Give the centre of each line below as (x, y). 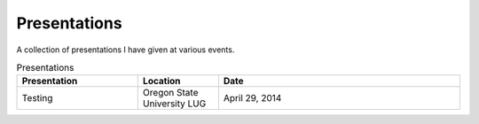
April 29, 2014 (252, 98)
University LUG (174, 104)
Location (161, 81)
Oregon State (170, 93)
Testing (37, 98)
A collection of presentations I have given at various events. (126, 50)
